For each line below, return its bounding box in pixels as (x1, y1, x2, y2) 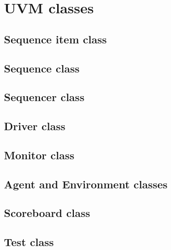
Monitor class (4, 147, 74, 162)
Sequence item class (4, 31, 107, 46)
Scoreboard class (4, 205, 90, 220)
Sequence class (4, 60, 80, 75)
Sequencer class (4, 89, 85, 105)
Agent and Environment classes (4, 176, 168, 191)
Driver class (4, 118, 66, 134)
